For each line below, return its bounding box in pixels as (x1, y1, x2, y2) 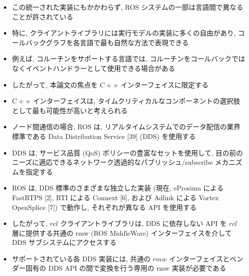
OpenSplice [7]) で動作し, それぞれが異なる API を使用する (12, 202, 197, 212)
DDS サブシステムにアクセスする (12, 237, 117, 247)
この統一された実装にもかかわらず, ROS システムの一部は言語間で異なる (12, 2, 243, 12)
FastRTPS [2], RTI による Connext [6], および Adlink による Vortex (12, 192, 219, 202)
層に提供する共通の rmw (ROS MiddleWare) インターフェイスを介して (12, 227, 232, 238)
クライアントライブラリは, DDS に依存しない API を (60, 218, 227, 228)
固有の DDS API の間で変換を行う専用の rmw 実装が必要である (25, 263, 227, 273)
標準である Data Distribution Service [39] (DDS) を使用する (12, 131, 196, 141)
